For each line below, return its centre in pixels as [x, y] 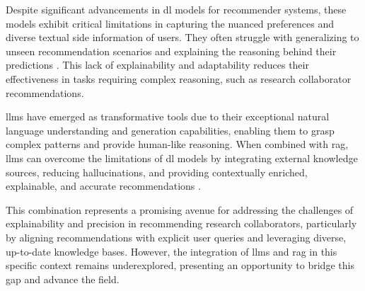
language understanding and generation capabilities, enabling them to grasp [170, 130]
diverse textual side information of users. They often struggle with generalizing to [182, 37]
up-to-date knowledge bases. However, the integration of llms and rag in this [172, 251]
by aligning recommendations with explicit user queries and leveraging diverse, [176, 237]
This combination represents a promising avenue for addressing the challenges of [180, 209]
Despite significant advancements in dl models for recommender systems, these [176, 9]
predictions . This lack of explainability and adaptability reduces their [157, 65]
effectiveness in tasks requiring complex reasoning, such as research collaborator [179, 78]
